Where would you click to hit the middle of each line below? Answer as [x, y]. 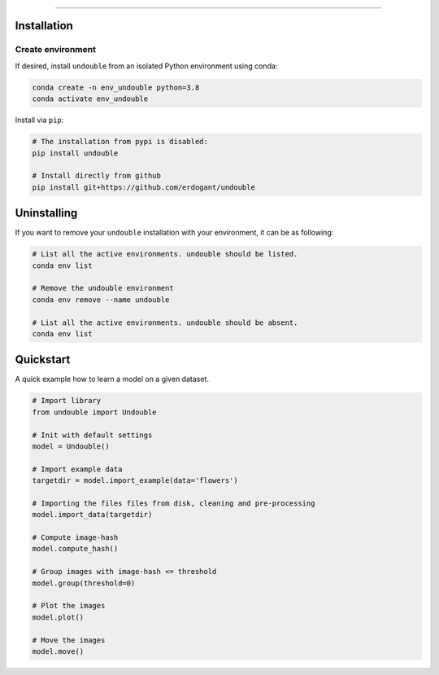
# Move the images [69, 640]
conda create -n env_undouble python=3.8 [116, 87]
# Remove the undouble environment [103, 288]
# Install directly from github [97, 176]
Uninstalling [46, 213]
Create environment [56, 50]
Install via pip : [39, 120]
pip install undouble [75, 153]
